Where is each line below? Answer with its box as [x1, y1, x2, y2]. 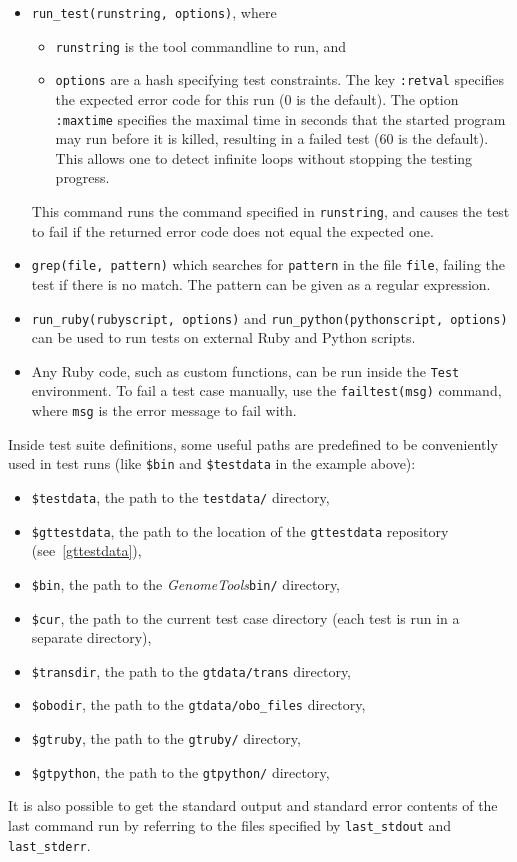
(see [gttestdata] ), [31, 540, 142, 561]
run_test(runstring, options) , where [31, 2, 277, 22]
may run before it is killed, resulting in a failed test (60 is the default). [55, 128, 489, 149]
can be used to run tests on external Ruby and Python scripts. [31, 327, 416, 348]
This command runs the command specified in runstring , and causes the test [31, 201, 510, 221]
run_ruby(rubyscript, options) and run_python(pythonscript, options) [31, 307, 508, 328]
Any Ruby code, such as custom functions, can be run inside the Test [31, 360, 460, 381]
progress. [55, 167, 110, 188]
